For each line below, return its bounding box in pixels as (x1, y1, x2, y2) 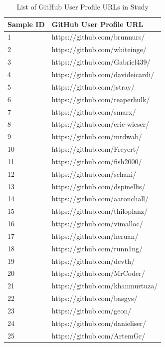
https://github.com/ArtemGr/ (51, 330, 146, 340)
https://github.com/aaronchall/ (51, 193, 149, 204)
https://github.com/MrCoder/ (51, 268, 145, 278)
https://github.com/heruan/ (51, 230, 139, 241)
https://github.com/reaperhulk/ (51, 94, 150, 104)
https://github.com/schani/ (51, 168, 137, 179)
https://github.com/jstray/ (51, 81, 135, 92)
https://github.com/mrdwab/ (51, 131, 142, 142)
